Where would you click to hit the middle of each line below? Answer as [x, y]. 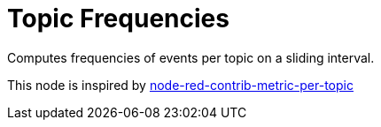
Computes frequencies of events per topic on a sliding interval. [191, 57]
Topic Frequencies [118, 19]
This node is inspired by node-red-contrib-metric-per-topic [180, 85]
